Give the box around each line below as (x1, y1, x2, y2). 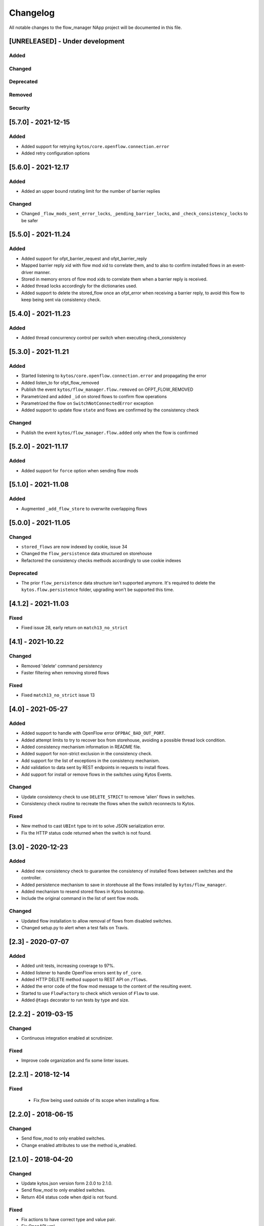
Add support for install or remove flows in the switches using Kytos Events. (21, 771, 173, 777)
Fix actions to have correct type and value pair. (21, 1216, 116, 1222)
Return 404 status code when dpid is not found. (21, 1194, 118, 1200)
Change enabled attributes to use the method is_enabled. (21, 1142, 137, 1148)
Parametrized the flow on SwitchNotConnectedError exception (21, 400, 154, 406)
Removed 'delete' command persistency (21, 663, 103, 669)
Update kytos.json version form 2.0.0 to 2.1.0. (21, 1180, 112, 1186)
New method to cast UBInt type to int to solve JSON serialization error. (21, 823, 165, 829)
